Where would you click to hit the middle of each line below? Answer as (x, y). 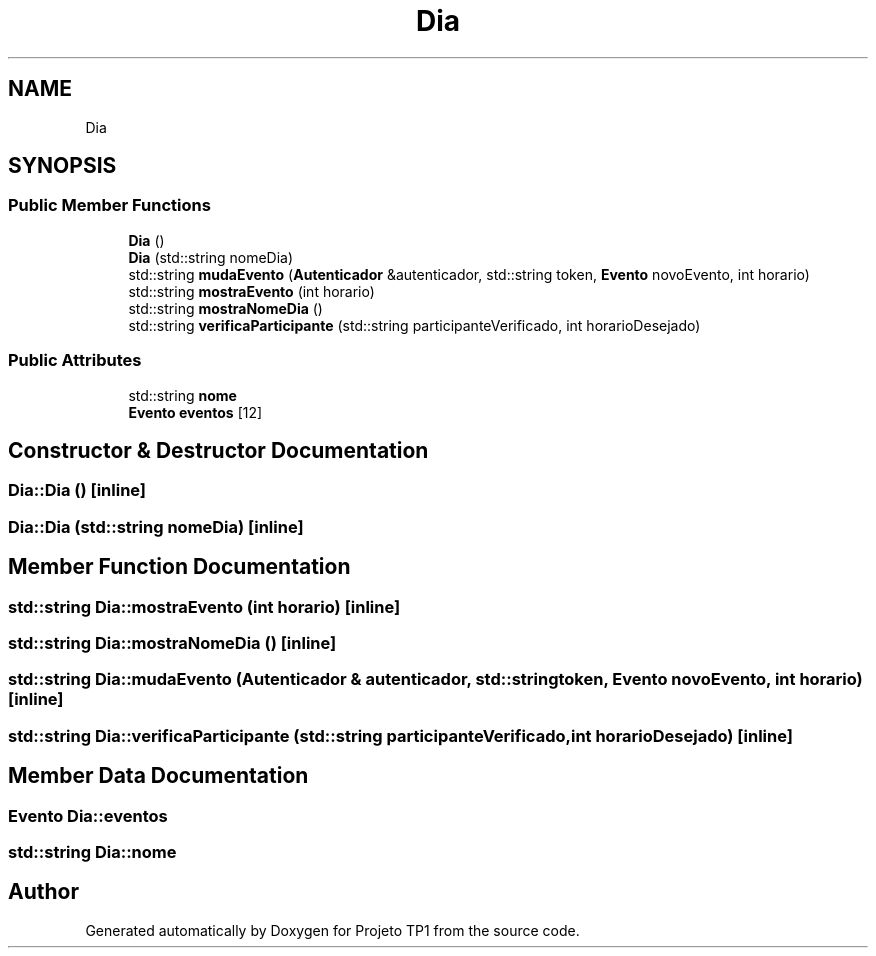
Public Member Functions (109, 205)
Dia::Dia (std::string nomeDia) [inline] (156, 526)
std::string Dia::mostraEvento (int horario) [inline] (204, 606)
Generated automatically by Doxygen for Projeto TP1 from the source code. (332, 930)
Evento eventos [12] (195, 412)
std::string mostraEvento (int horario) (251, 291)
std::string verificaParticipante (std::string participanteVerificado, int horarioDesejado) (414, 325)
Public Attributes (75, 360)
